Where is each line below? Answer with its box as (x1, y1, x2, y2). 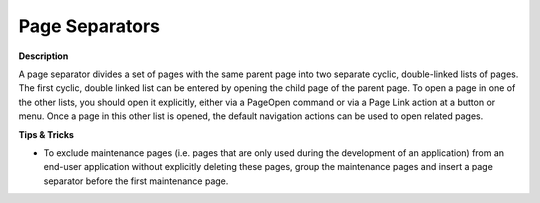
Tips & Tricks (18, 128, 75, 140)
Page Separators (18, 15, 160, 37)
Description (18, 50, 69, 62)
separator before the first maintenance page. (43, 175, 229, 187)
